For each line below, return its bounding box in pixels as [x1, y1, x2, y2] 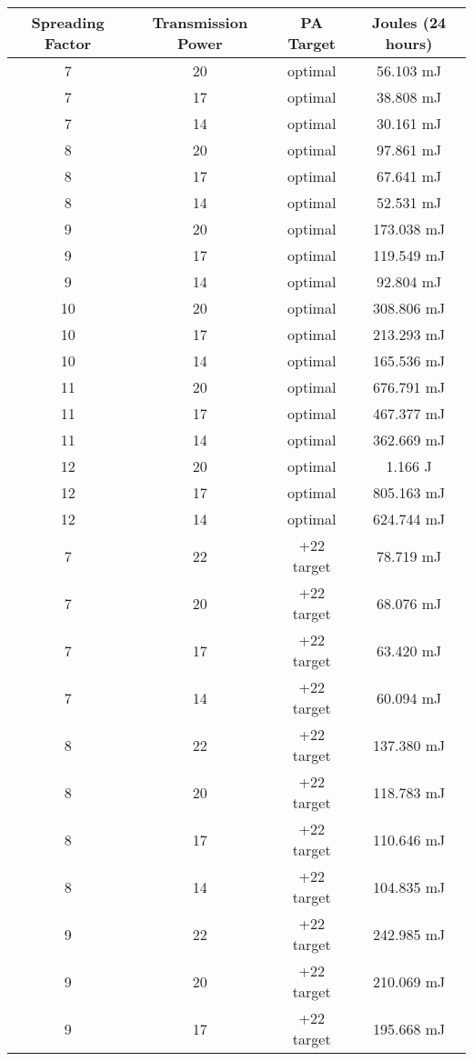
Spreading [31, 12, 105, 33]
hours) [385, 33, 433, 54]
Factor [45, 33, 92, 54]
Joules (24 [371, 12, 447, 33]
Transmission [152, 12, 248, 33]
